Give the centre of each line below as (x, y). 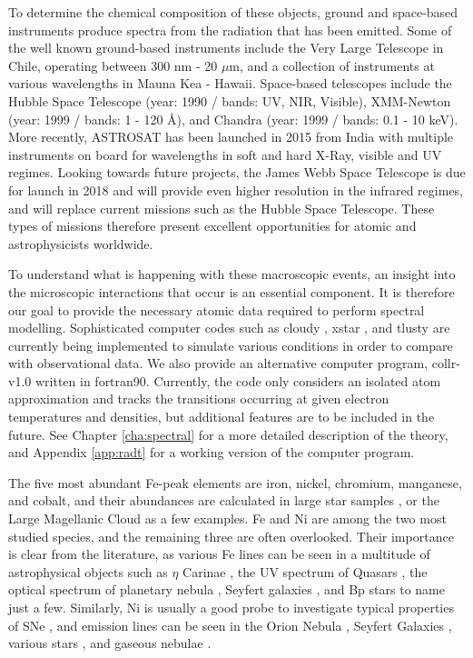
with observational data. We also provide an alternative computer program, (218, 363)
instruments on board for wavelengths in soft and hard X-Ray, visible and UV (225, 154)
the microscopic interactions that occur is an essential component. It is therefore (232, 291)
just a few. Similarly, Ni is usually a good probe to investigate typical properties (231, 607)
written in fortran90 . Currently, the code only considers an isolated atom (238, 380)
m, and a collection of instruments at (332, 65)
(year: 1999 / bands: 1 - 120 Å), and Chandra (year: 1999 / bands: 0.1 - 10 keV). (233, 119)
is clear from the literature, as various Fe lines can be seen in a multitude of (219, 554)
